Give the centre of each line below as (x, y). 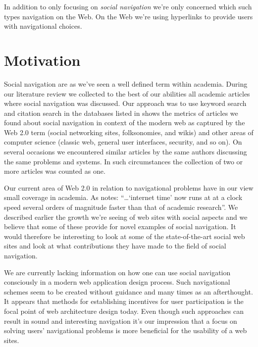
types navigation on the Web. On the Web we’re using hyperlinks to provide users (129, 16)
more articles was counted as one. (55, 171)
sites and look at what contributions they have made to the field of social (115, 246)
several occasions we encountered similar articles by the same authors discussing (126, 152)
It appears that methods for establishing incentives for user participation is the (124, 301)
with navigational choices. (43, 26)
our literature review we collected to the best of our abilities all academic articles (127, 93)
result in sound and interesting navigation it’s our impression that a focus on (121, 321)
